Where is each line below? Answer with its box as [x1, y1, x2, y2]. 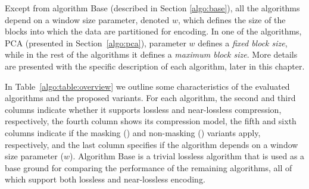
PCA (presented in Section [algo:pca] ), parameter [5, 36, 186, 49]
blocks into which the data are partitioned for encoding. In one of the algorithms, [5, 25, 302, 37]
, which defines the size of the [177, 13, 286, 26]
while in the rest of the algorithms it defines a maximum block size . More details [5, 48, 298, 61]
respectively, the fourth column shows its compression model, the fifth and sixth [5, 115, 296, 127]
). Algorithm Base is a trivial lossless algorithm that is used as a [69, 150, 305, 162]
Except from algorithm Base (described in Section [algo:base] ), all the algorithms [5, 2, 300, 14]
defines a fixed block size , [198, 36, 288, 49]
